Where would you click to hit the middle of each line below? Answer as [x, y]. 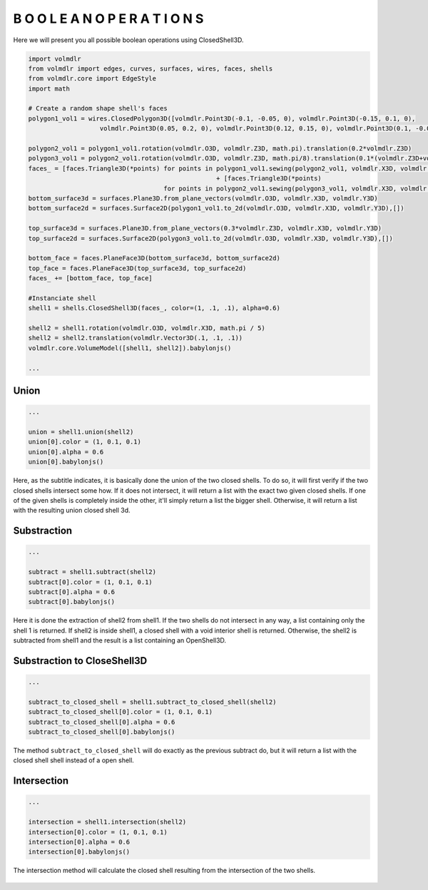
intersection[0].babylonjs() [79, 852]
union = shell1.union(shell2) [81, 432]
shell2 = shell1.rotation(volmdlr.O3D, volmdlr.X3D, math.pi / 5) [147, 328]
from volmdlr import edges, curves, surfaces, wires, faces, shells [151, 68]
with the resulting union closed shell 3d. [72, 511]
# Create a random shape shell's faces [98, 108]
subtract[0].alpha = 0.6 [72, 592]
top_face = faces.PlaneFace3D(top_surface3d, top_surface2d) [137, 268]
